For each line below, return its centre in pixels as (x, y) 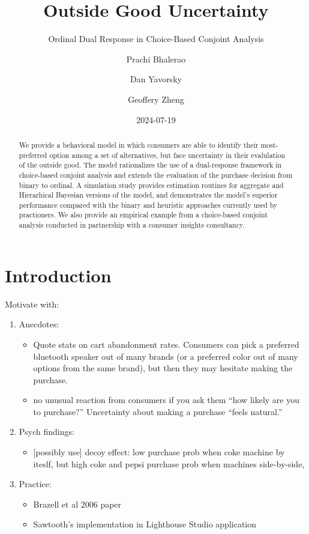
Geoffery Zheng (156, 99)
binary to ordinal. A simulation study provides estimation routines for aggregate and (151, 185)
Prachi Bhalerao (156, 59)
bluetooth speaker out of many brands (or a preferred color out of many (166, 356)
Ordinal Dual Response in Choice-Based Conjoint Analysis (156, 39)
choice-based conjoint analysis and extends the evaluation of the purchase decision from (156, 174)
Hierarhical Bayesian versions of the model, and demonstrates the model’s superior (148, 195)
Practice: (35, 484)
